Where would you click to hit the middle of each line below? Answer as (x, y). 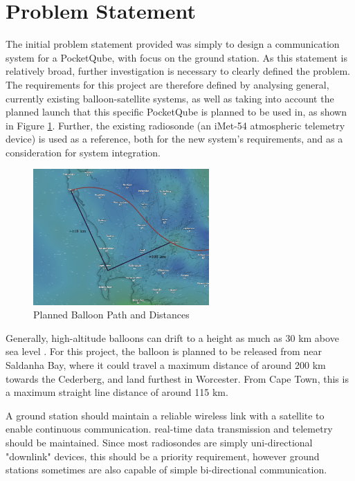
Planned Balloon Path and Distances (111, 315)
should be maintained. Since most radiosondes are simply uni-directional (159, 442)
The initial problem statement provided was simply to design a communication (173, 44)
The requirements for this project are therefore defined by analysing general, (167, 84)
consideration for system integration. (83, 152)
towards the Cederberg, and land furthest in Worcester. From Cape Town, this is (177, 378)
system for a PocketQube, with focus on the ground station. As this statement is (176, 57)
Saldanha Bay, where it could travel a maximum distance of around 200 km (166, 365)
